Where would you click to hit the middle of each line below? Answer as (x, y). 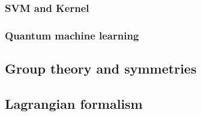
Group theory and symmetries (101, 68)
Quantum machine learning (72, 35)
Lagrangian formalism (74, 103)
